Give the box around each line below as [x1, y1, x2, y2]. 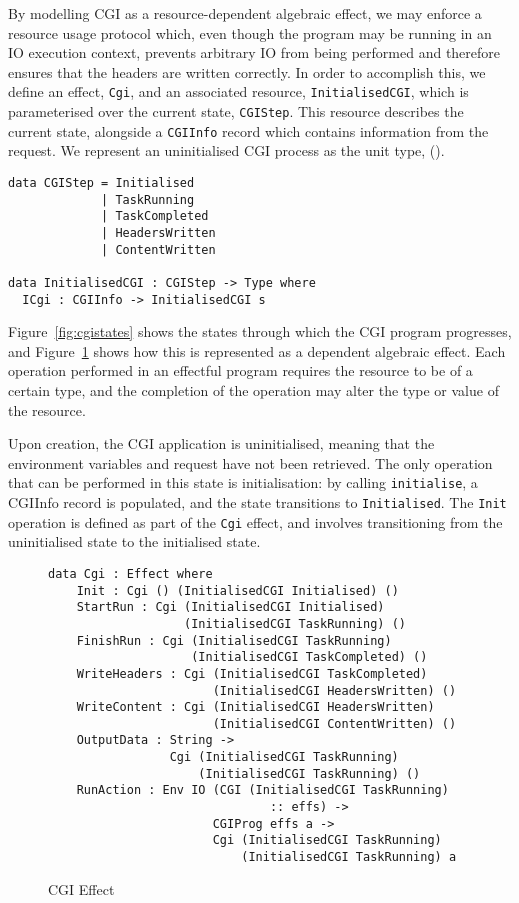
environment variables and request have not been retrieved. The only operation [8, 452, 493, 473]
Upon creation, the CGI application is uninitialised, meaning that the [8, 433, 435, 454]
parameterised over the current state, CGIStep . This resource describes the [8, 101, 464, 122]
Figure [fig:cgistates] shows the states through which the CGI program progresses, [8, 321, 512, 342]
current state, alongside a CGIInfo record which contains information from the [8, 120, 489, 141]
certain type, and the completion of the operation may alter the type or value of [8, 379, 499, 400]
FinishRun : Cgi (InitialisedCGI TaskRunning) [76, 633, 392, 648]
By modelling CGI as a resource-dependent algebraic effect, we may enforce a [8, 3, 482, 23]
